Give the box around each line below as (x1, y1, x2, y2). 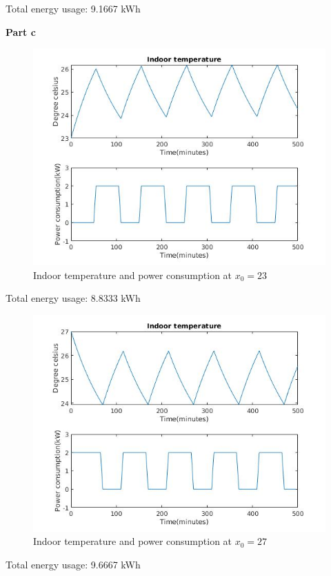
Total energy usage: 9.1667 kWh (6, 1, 141, 15)
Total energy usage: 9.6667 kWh (6, 557, 141, 571)
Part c (6, 24, 36, 39)
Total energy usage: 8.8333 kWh (6, 291, 141, 305)
